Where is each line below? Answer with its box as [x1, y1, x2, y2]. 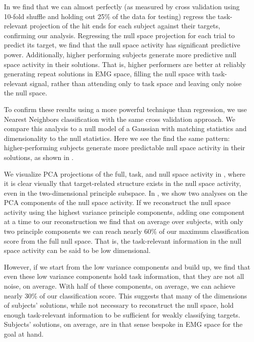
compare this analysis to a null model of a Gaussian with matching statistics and [4, 123, 247, 134]
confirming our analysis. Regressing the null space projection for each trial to [4, 30, 235, 40]
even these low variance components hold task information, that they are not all [4, 271, 244, 281]
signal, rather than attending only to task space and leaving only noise [29, 78, 242, 88]
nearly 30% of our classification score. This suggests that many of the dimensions [4, 290, 247, 300]
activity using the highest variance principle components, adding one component [4, 206, 245, 217]
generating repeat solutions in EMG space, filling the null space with [4, 68, 210, 79]
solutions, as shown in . [4, 152, 74, 162]
